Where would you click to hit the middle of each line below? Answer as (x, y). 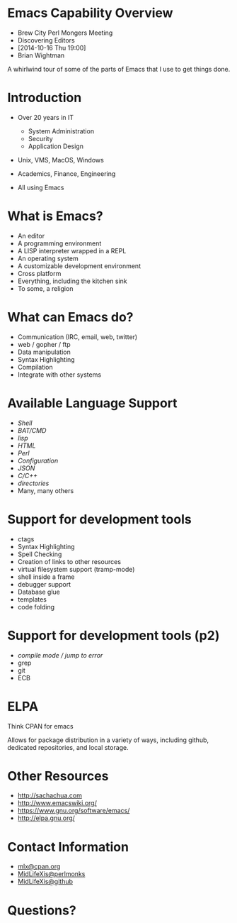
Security (40, 138)
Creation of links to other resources (69, 561)
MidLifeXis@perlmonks (51, 874)
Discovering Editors (46, 40)
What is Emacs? (56, 216)
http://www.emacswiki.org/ (57, 803)
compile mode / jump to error (60, 655)
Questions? (42, 910)
